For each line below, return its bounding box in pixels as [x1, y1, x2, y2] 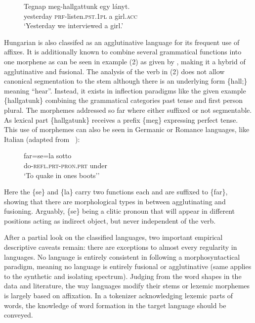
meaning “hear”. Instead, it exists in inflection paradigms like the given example [4, 85, 246, 95]
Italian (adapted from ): [4, 134, 80, 144]
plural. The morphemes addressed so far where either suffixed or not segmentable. [4, 104, 252, 115]
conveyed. [4, 310, 33, 320]
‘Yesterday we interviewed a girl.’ [24, 20, 124, 31]
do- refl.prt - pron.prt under [24, 160, 107, 170]
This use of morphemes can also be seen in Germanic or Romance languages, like [4, 124, 250, 135]
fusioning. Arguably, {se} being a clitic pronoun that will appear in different [4, 206, 235, 216]
